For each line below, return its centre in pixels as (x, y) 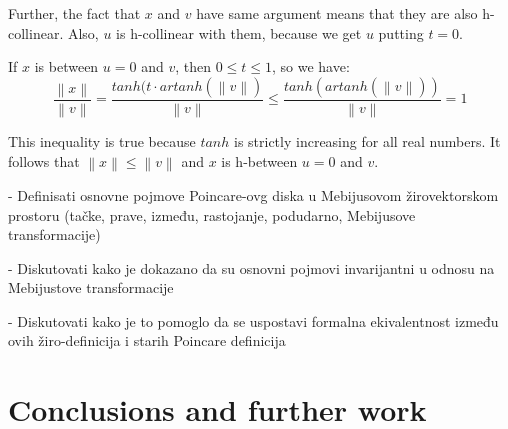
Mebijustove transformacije (91, 287)
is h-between (259, 160)
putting (401, 32)
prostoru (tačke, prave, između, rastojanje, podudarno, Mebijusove (212, 214)
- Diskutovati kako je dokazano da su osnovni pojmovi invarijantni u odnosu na (251, 267)
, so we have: (311, 66)
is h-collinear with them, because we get (239, 32)
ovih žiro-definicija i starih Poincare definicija (147, 340)
